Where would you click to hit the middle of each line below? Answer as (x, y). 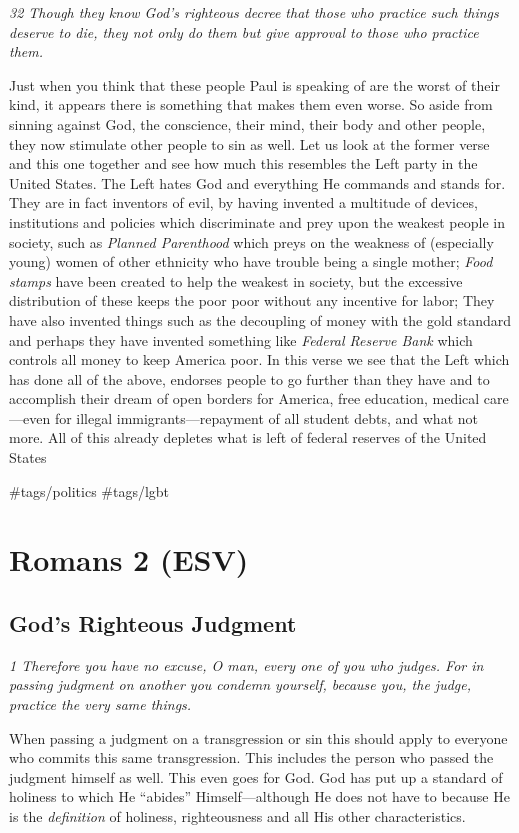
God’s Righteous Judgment (153, 623)
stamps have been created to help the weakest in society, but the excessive (236, 280)
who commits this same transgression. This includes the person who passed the (251, 757)
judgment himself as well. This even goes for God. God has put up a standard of (256, 776)
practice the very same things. (100, 704)
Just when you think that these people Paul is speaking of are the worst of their (254, 84)
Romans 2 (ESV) (129, 559)
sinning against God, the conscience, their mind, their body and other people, (247, 123)
